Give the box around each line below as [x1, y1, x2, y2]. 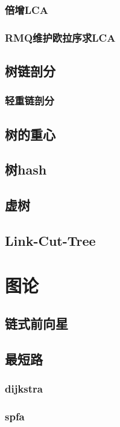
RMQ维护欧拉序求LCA [5, 30, 116, 45]
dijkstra [5, 381, 43, 396]
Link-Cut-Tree [5, 231, 96, 250]
